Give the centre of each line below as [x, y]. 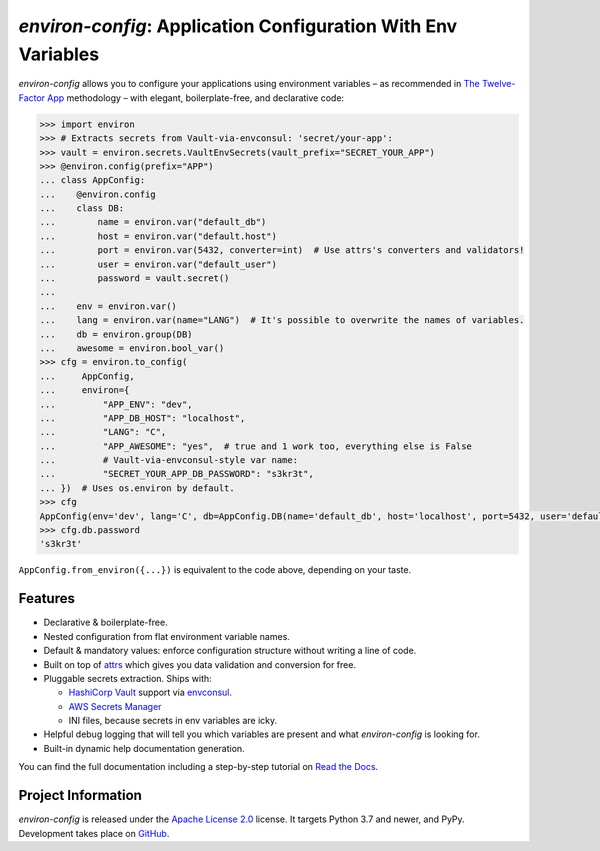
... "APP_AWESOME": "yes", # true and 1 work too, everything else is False [255, 446]
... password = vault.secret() [134, 278]
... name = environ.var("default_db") [153, 222]
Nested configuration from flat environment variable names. [166, 636]
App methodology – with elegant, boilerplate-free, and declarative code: [195, 97]
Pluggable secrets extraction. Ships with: [127, 678]
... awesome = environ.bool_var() [132, 348]
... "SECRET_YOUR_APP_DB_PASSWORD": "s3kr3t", [176, 474]
